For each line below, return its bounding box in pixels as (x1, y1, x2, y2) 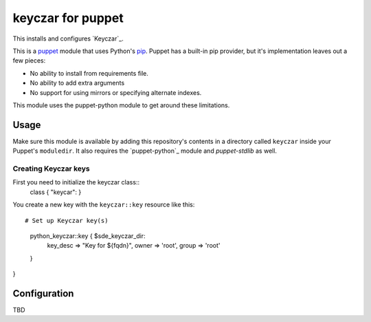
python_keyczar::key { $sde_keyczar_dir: (30, 231, 146, 240)
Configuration (12, 288, 74, 299)
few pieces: (12, 56, 46, 65)
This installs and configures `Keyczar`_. (12, 34, 124, 43)
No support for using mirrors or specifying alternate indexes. (30, 88, 202, 96)
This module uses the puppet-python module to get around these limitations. (12, 100, 230, 109)
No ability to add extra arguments (30, 79, 125, 87)
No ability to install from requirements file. (30, 69, 149, 77)
